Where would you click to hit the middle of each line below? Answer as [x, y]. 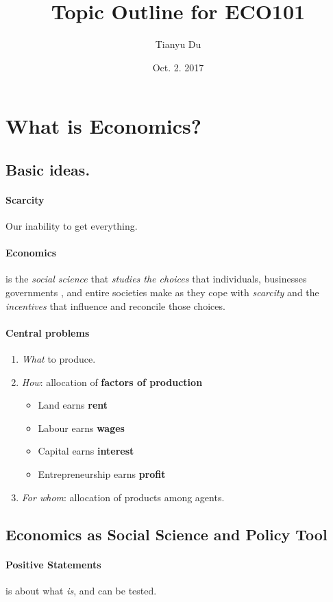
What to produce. [59, 359]
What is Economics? [103, 126]
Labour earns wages [81, 428]
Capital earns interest [86, 451]
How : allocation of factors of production [112, 382]
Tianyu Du [178, 44]
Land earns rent [73, 405]
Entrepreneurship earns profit [102, 474]
